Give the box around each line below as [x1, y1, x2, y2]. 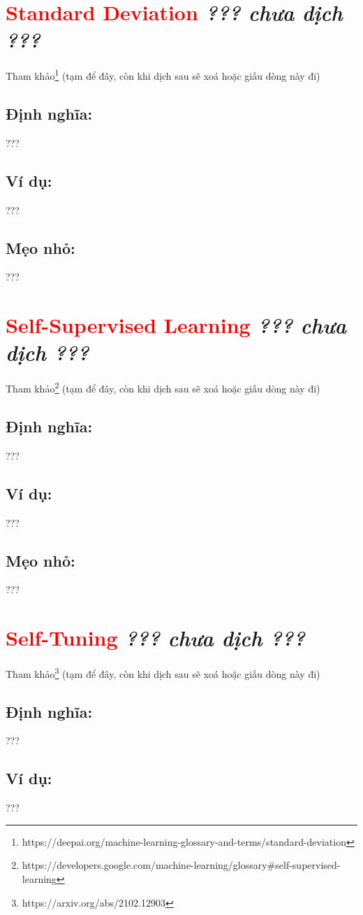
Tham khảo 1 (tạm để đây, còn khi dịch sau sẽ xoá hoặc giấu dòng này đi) [6, 66, 320, 83]
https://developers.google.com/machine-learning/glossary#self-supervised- [22, 858, 341, 872]
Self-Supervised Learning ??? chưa [6, 311, 346, 340]
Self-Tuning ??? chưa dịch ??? [6, 623, 305, 653]
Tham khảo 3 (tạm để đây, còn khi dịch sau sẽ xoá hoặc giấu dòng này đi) [6, 665, 320, 681]
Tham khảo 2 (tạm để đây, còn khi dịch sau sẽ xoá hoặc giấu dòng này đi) [6, 379, 320, 395]
